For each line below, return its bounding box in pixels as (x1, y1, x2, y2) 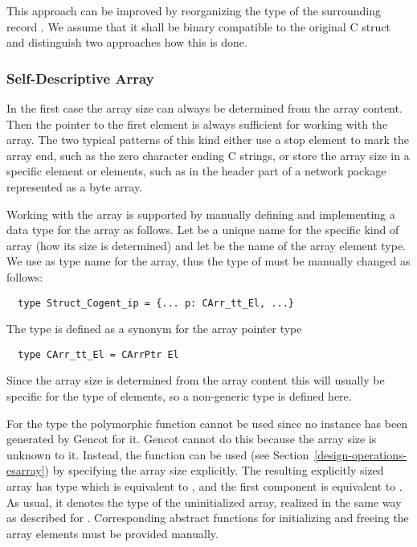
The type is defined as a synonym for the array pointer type (6, 320, 302, 337)
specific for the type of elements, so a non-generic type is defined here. (6, 388, 352, 405)
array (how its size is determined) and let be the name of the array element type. (6, 236, 406, 253)
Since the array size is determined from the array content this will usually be (6, 372, 385, 389)
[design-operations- (314, 446, 407, 463)
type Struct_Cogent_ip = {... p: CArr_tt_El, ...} (18, 297, 294, 309)
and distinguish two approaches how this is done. (6, 34, 247, 51)
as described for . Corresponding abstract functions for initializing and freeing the (6, 509, 409, 526)
